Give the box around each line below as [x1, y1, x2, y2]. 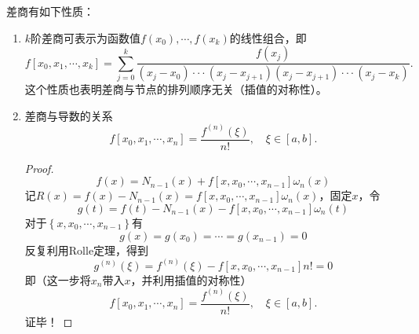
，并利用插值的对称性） [130, 271, 252, 288]
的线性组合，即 [229, 29, 307, 46]
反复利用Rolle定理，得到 [24, 241, 149, 258]
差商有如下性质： [6, 3, 94, 19]
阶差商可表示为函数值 [31, 29, 141, 46]
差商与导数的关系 [24, 107, 113, 123]
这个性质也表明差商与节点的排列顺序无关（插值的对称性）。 [24, 81, 327, 97]
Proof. [24, 160, 54, 176]
